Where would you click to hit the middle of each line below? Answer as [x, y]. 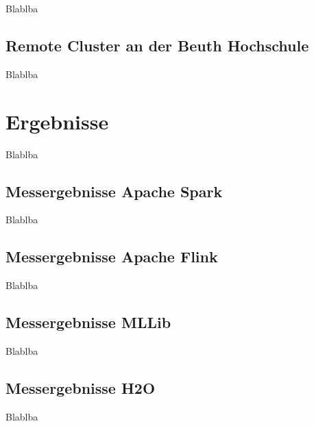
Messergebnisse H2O [81, 387]
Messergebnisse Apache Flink [112, 256]
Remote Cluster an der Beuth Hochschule [157, 45]
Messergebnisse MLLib [88, 322]
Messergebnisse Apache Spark [114, 191]
